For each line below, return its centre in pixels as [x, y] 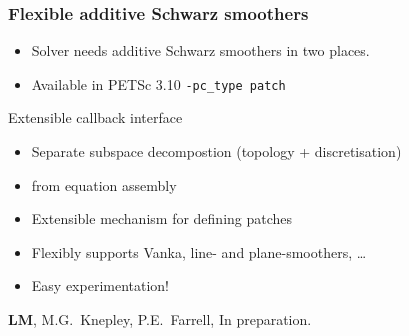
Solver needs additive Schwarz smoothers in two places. [200, 50]
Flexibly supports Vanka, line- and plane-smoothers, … [199, 251]
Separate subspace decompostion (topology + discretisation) [216, 151]
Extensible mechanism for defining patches [162, 218]
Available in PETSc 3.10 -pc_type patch [158, 83]
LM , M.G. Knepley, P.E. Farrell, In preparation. [160, 319]
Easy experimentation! [100, 285]
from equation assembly [104, 184]
